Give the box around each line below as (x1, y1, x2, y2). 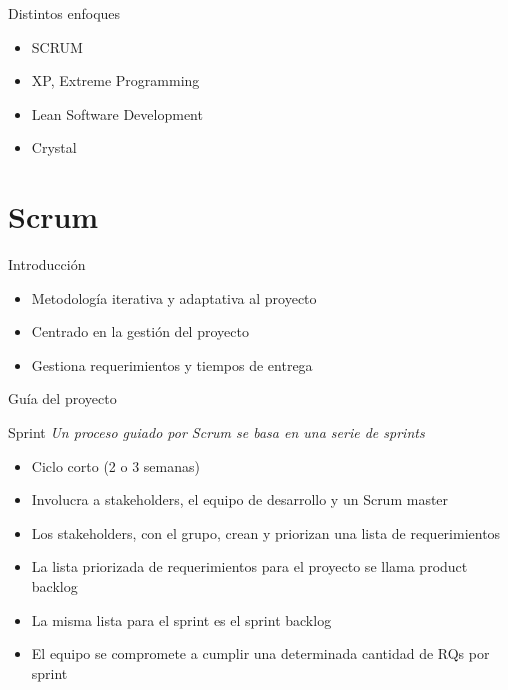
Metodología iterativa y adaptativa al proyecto (31, 287, 317, 308)
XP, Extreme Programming (31, 70, 200, 91)
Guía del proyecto (8, 388, 117, 409)
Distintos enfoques (8, 3, 121, 23)
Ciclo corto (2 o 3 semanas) (31, 455, 200, 476)
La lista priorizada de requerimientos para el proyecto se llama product (31, 556, 468, 577)
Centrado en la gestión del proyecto (31, 321, 249, 342)
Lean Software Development (31, 103, 203, 124)
